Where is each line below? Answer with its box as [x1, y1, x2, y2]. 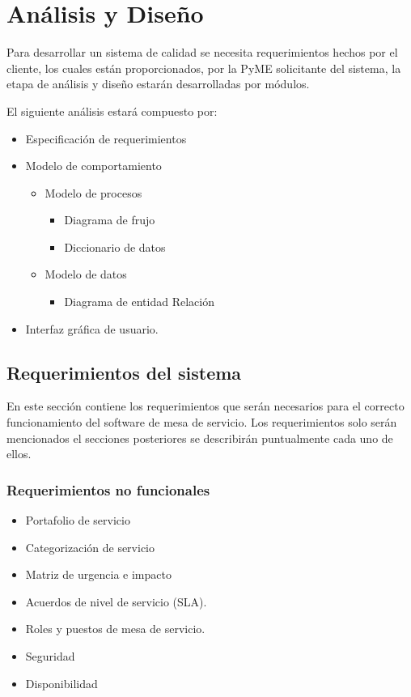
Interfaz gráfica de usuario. [25, 320, 159, 337]
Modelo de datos [44, 266, 127, 283]
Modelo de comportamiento [25, 157, 162, 174]
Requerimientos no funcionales [6, 479, 210, 499]
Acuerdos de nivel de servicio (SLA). [25, 593, 207, 610]
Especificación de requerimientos [25, 130, 187, 147]
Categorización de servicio [25, 538, 155, 555]
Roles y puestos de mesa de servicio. [25, 620, 205, 637]
